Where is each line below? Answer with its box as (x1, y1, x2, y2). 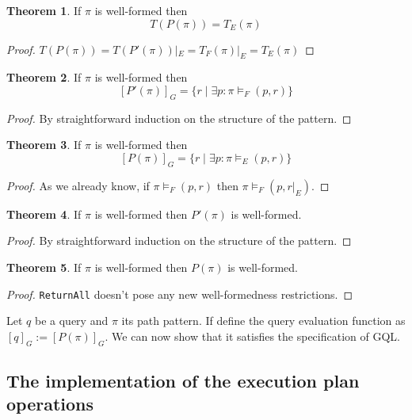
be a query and (34, 312, 109, 329)
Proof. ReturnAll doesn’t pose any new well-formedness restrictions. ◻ (6, 285, 353, 302)
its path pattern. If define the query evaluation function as (121, 312, 406, 329)
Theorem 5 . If (6, 258, 82, 275)
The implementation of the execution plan (6, 368, 360, 392)
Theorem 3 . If (6, 136, 82, 153)
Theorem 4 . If (6, 205, 82, 222)
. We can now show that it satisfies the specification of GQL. (105, 327, 400, 344)
